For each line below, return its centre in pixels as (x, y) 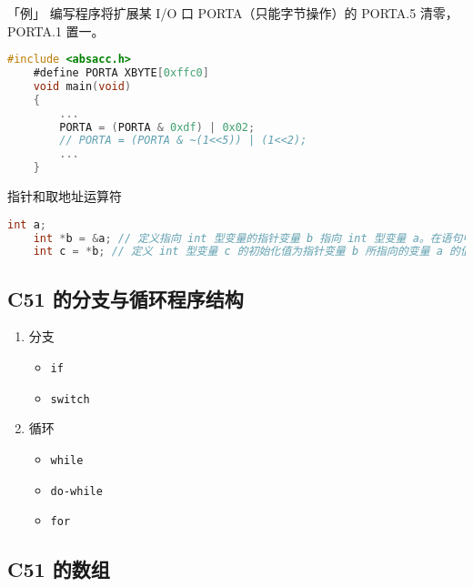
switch (70, 399)
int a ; (27, 224)
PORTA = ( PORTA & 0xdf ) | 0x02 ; (157, 127)
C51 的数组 (59, 569)
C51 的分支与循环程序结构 (126, 298)
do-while (76, 491)
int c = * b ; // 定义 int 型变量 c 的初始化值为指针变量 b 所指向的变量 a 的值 (252, 252)
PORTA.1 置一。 (56, 30)
